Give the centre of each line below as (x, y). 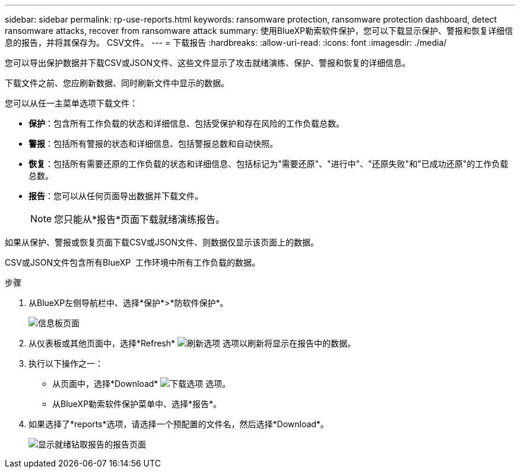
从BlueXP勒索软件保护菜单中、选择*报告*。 (137, 404)
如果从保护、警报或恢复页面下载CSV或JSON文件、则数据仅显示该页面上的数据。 (162, 242)
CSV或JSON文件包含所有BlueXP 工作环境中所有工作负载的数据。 (133, 262)
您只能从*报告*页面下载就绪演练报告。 (140, 219)
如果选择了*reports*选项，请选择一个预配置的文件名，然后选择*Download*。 (179, 424)
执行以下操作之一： (66, 363)
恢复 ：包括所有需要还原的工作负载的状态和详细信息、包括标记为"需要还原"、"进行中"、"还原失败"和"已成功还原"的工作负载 (269, 164)
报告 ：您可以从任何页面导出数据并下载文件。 (116, 196)
